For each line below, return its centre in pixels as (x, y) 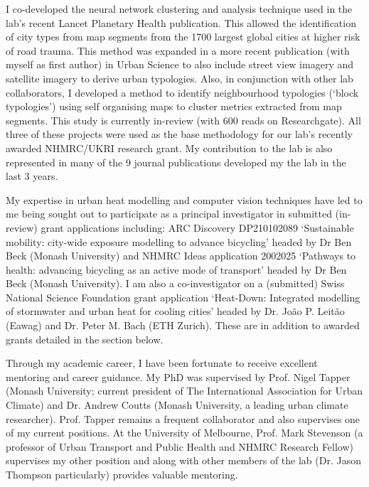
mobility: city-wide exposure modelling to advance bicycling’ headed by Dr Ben (179, 241)
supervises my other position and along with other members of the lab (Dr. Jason (183, 460)
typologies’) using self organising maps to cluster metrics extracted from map (174, 106)
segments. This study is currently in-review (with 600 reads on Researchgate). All (183, 120)
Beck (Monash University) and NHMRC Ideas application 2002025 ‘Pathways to (181, 256)
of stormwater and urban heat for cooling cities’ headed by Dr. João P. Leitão (175, 311)
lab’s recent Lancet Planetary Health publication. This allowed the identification (181, 22)
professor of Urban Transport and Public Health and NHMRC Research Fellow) (180, 446)
